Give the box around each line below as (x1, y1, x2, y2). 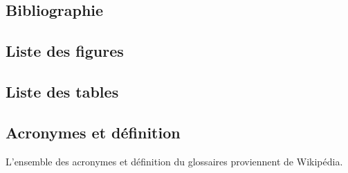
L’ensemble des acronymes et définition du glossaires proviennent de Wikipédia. (6, 154, 343, 168)
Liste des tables (6, 80, 119, 102)
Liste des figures (6, 40, 124, 62)
